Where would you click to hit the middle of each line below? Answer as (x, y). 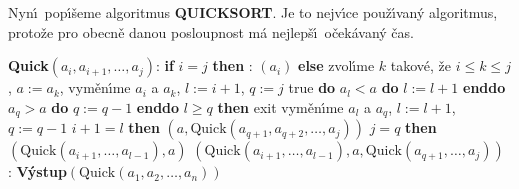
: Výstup (37, 171)
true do (312, 87)
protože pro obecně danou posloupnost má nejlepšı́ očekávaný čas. (211, 31)
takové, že (421, 65)
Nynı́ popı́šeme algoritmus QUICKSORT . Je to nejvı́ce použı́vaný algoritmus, (253, 12)
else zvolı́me (336, 65)
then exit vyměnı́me (280, 106)
